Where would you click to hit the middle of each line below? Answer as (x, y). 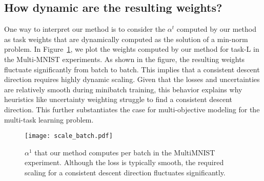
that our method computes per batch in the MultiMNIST (125, 152)
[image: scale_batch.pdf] (69, 136)
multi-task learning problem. (49, 119)
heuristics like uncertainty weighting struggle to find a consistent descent (118, 99)
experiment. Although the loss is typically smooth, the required (124, 162)
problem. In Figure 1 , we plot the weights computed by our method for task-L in (132, 49)
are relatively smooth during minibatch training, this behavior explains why (123, 89)
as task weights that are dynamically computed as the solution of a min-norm (126, 39)
